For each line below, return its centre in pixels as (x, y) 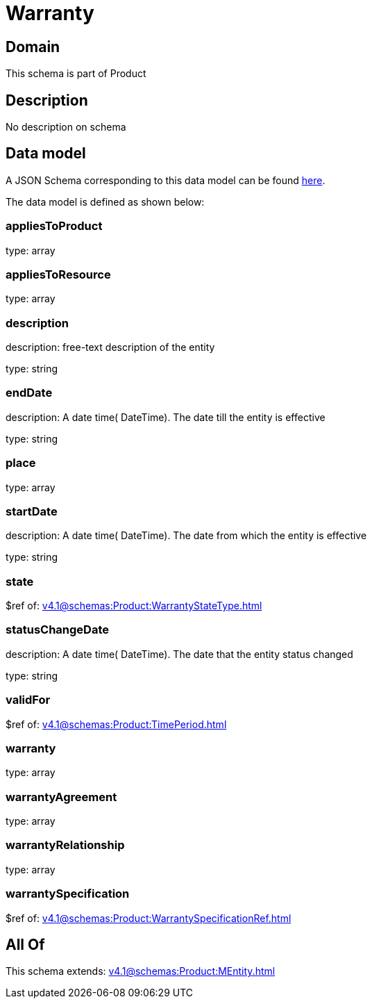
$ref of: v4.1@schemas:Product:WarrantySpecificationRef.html (149, 918)
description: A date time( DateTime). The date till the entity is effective (166, 417)
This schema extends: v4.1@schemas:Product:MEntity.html (141, 971)
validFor (28, 700)
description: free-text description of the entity (110, 347)
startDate (32, 511)
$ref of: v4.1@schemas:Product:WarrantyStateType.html (134, 606)
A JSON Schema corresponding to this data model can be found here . (166, 180)
